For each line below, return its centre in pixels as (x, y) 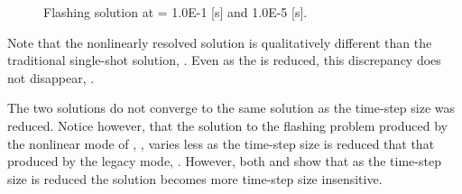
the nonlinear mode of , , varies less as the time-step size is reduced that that (221, 143)
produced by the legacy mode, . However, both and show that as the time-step (224, 161)
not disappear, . (51, 77)
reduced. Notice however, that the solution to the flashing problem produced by (227, 125)
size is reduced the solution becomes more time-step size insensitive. (195, 178)
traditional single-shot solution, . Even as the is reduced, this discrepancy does (224, 60)
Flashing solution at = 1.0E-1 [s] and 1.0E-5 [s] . (176, 12)
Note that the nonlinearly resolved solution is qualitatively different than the (220, 42)
